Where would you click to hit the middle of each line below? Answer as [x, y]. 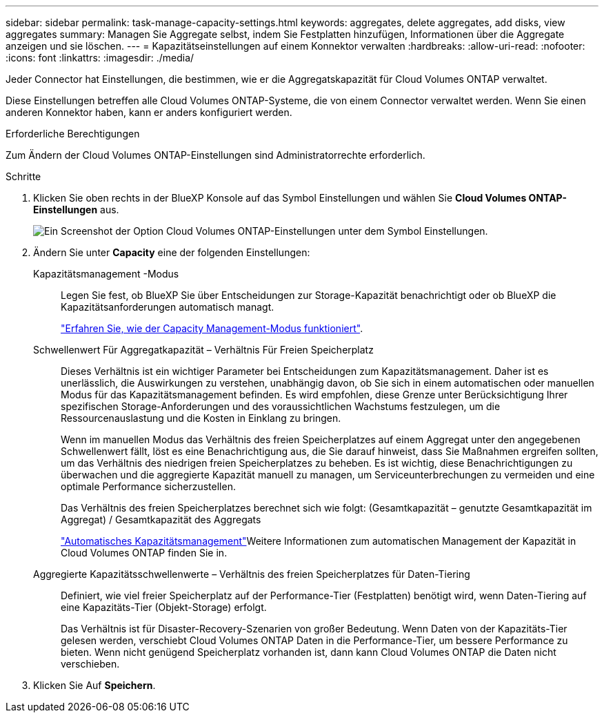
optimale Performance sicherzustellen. [148, 486]
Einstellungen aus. [76, 210]
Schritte [23, 176]
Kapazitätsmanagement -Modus [106, 274]
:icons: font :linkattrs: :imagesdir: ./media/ [100, 58]
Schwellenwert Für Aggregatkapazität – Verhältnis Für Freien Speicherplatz [203, 350]
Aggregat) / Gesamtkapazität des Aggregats [161, 520]
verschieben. [90, 664]
